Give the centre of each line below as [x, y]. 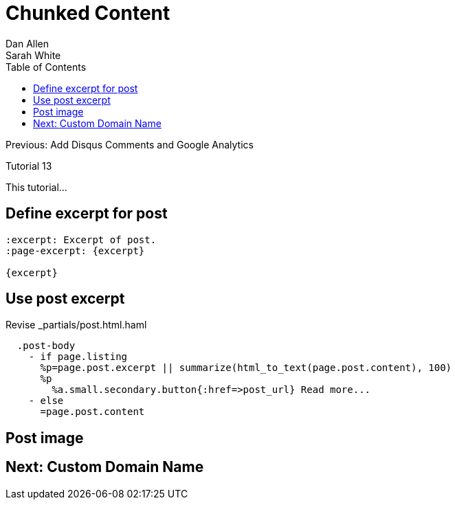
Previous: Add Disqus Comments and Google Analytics [130, 144]
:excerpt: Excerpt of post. [81, 239]
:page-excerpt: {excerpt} [75, 250]
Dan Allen [27, 43]
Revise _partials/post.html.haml [76, 325]
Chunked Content [88, 13]
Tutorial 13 [29, 166]
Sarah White [33, 55]
